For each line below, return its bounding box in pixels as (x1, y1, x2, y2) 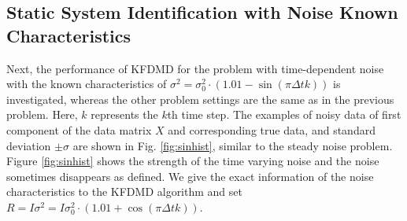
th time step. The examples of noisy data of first (167, 106, 401, 123)
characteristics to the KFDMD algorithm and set (6, 183, 242, 200)
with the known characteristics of (6, 76, 167, 92)
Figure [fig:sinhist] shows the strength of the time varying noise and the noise (6, 153, 379, 169)
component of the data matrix (6, 121, 152, 138)
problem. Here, (6, 106, 78, 123)
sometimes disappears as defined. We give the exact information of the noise (6, 168, 374, 184)
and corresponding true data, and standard (168, 121, 376, 138)
